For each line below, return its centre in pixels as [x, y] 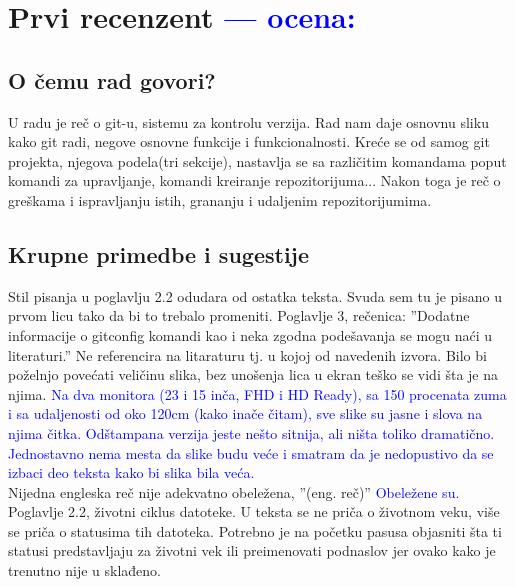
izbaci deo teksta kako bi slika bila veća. [131, 472]
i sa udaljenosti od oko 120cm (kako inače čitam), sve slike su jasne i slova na [245, 413]
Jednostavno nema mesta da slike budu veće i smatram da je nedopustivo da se [251, 452]
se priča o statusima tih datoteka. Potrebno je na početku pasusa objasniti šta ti [255, 530]
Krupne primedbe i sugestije [159, 253]
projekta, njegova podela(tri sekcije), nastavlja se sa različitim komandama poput [257, 160]
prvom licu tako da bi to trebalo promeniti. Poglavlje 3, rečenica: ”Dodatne [239, 315]
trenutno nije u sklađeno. [84, 570]
